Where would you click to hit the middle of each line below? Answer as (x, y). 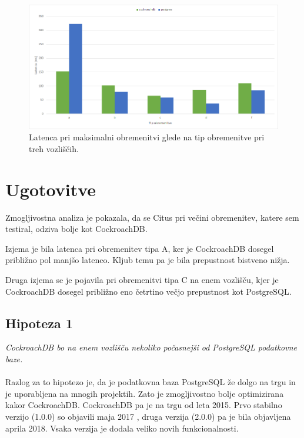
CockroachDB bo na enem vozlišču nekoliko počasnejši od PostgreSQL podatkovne (151, 347)
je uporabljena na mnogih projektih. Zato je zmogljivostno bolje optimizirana (145, 393)
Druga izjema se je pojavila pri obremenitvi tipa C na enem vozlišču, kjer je (142, 280)
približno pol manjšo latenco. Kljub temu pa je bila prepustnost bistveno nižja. (148, 260)
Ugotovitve (51, 189)
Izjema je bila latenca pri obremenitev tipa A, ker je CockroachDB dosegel (140, 248)
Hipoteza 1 (39, 323)
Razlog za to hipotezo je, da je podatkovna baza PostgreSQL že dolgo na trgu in (151, 382)
